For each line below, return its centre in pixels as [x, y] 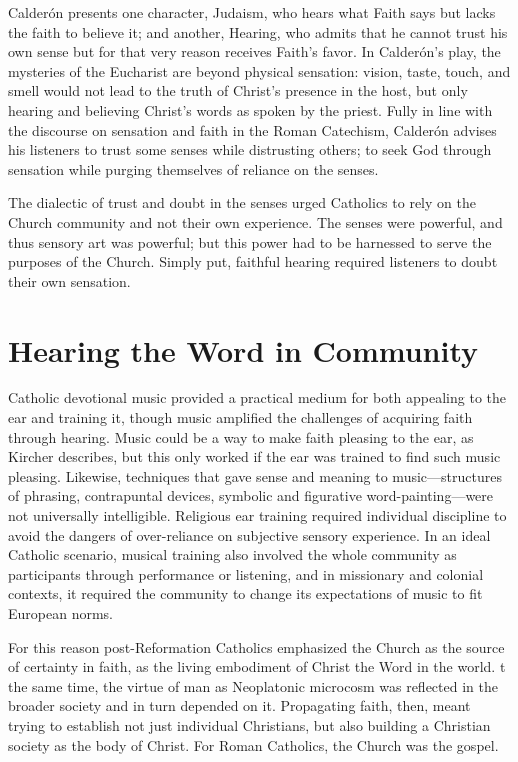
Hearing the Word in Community [243, 349]
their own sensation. [69, 280]
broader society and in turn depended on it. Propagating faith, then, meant [239, 705]
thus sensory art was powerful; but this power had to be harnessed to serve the [250, 241]
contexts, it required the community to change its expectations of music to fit [245, 593]
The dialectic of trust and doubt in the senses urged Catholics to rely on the [242, 202]
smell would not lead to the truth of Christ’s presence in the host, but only [238, 90]
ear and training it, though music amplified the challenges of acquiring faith [240, 417]
